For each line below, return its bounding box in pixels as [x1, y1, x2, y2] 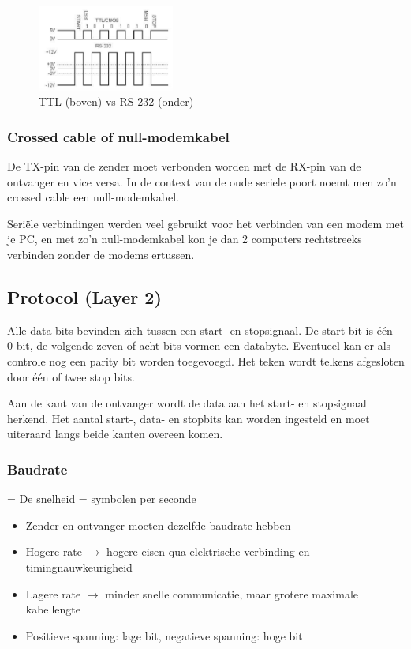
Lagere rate [25, 585, 81, 602]
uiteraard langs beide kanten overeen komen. [7, 426, 223, 442]
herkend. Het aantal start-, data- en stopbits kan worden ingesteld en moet [7, 410, 370, 426]
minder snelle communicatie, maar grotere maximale [105, 585, 358, 602]
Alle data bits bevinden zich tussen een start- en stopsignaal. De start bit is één [7, 321, 393, 338]
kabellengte [25, 601, 81, 617]
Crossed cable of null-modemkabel [7, 126, 230, 146]
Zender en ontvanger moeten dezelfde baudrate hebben [25, 516, 291, 533]
